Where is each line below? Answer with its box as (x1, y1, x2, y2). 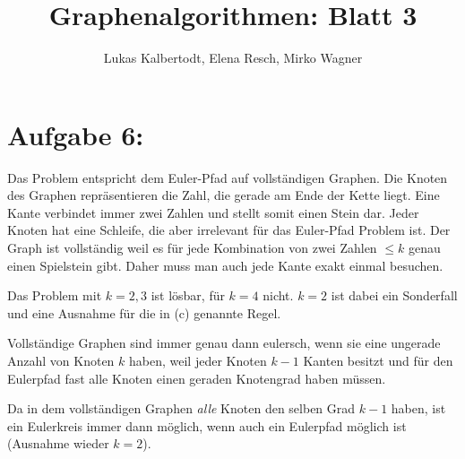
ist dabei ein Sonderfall (331, 286, 458, 305)
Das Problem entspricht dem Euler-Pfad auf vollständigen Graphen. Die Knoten (7, 168, 448, 186)
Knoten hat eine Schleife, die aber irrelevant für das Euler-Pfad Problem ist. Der (7, 221, 451, 239)
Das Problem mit (7, 286, 102, 305)
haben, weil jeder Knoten (129, 351, 267, 369)
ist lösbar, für (151, 286, 225, 305)
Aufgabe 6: (7, 116, 144, 152)
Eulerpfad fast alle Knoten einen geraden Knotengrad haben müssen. (7, 368, 386, 387)
